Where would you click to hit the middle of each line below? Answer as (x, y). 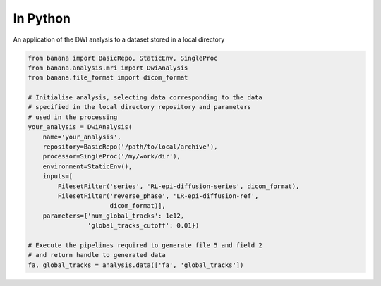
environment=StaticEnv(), (87, 166)
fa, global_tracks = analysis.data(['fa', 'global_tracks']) (136, 265)
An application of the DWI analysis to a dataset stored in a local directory (119, 39)
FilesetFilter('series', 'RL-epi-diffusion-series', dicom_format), (179, 186)
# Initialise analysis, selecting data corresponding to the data (145, 98)
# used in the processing (73, 117)
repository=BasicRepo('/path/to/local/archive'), (130, 147)
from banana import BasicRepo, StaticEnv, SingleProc (123, 58)
